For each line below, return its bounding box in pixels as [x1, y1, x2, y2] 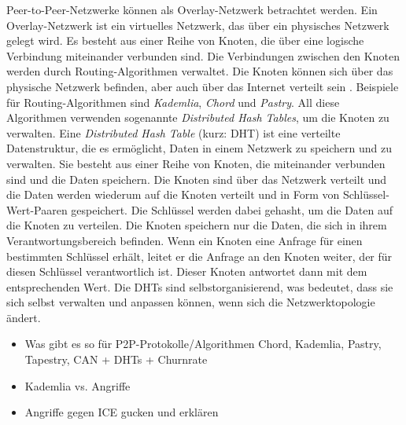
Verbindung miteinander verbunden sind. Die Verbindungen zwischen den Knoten [6, 47, 400, 64]
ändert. [6, 309, 41, 325]
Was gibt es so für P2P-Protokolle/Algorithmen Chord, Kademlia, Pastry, [24, 335, 382, 352]
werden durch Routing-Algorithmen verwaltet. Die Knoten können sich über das [6, 63, 393, 79]
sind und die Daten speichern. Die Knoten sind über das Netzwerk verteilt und [6, 170, 387, 187]
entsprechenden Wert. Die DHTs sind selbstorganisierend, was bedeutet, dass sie [6, 278, 393, 295]
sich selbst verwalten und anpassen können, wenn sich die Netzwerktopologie [6, 294, 375, 310]
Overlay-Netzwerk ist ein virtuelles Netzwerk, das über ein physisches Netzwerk [6, 16, 389, 33]
